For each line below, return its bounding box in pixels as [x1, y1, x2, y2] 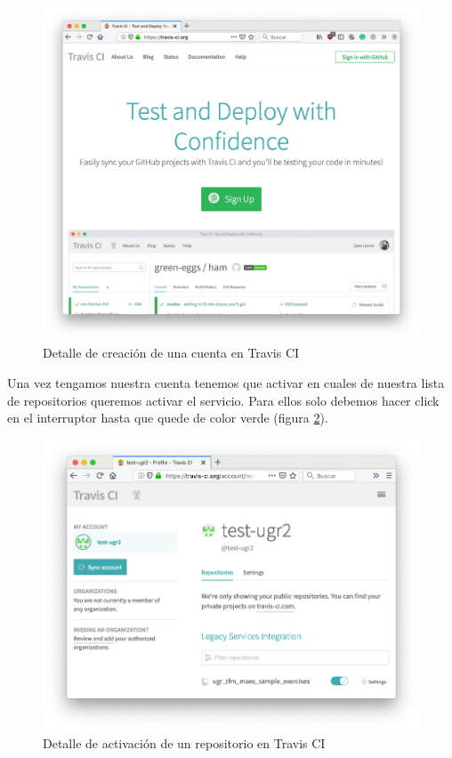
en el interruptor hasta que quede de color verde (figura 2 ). [7, 408, 328, 427]
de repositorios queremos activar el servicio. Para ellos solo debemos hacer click [7, 391, 440, 409]
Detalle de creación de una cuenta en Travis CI [43, 343, 300, 362]
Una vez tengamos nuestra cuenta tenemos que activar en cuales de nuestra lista [7, 373, 445, 391]
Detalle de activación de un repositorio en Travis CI [43, 733, 326, 752]
